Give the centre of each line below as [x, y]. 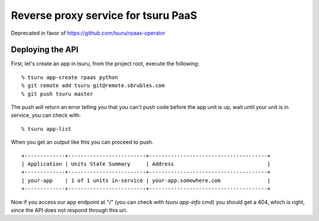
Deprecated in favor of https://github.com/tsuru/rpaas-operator [88, 33]
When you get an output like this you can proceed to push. [82, 142]
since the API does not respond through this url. [69, 210]
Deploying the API [45, 50]
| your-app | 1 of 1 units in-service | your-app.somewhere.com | [146, 180]
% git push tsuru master [57, 94]
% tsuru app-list [46, 129]
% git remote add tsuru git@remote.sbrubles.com [93, 86]
